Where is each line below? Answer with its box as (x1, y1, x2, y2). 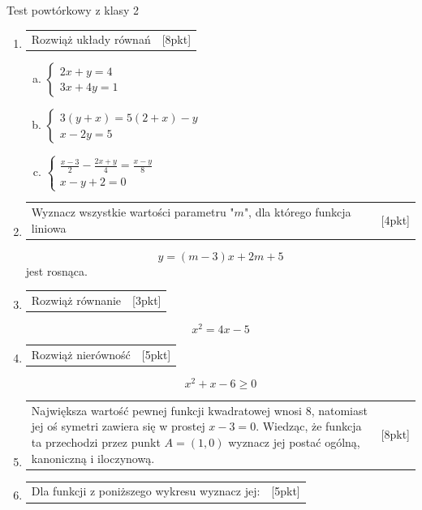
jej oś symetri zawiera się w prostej (31, 418, 205, 435)
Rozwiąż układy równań (31, 31, 151, 48)
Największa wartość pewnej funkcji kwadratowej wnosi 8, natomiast (31, 401, 368, 418)
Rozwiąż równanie (31, 291, 122, 308)
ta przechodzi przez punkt (31, 433, 161, 450)
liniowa (31, 219, 67, 236)
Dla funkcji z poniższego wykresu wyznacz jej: (31, 482, 261, 499)
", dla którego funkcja (243, 203, 351, 220)
